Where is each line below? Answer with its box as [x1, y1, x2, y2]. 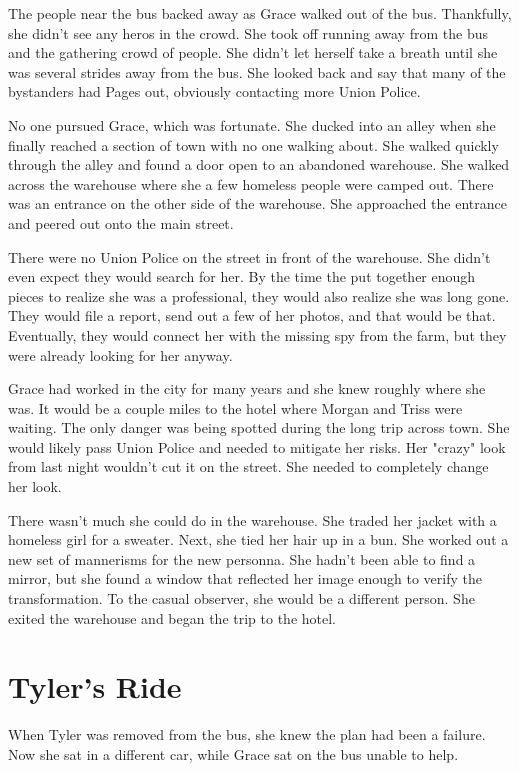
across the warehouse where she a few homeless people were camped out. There [8, 173, 494, 194]
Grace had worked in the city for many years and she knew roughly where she [8, 378, 486, 399]
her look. [8, 476, 62, 497]
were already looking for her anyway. [8, 344, 233, 365]
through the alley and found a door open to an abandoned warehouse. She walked [8, 154, 510, 175]
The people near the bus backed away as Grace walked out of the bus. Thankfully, [8, 3, 512, 23]
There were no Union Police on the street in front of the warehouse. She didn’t [8, 246, 491, 267]
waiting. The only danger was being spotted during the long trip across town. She [8, 417, 510, 438]
